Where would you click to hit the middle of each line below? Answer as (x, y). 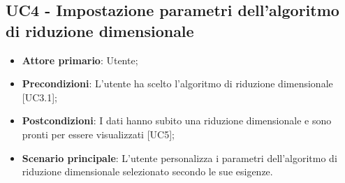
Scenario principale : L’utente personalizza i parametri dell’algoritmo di (179, 158)
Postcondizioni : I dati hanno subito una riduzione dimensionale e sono (177, 120)
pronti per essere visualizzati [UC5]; (98, 134)
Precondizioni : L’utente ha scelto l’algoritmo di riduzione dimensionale (177, 83)
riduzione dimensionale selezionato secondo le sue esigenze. (147, 171)
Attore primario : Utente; (80, 60)
